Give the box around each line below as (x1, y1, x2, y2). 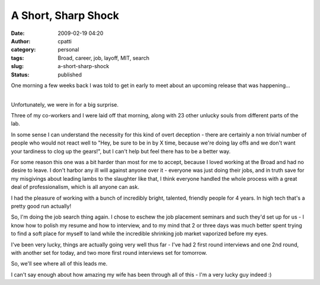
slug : (11, 63, 24, 70)
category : (11, 46, 36, 53)
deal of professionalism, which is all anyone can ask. (11, 184, 139, 191)
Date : (11, 30, 25, 37)
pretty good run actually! (11, 202, 71, 210)
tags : (11, 54, 24, 62)
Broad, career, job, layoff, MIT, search (57, 54, 150, 62)
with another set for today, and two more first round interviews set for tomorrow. (11, 249, 207, 256)
